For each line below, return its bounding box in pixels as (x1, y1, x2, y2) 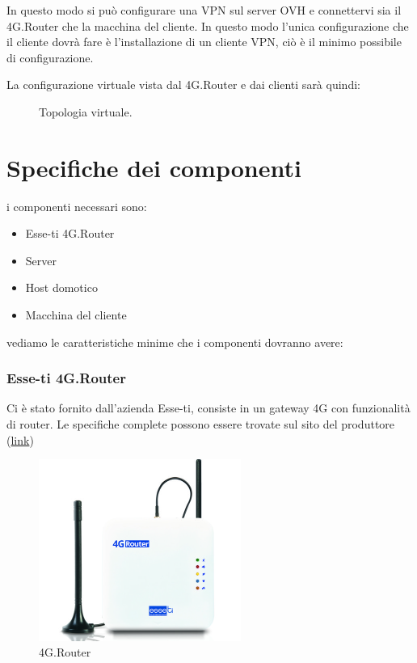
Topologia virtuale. (39, 103, 133, 120)
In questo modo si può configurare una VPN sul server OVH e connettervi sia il (6, 2, 402, 18)
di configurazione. (6, 49, 94, 65)
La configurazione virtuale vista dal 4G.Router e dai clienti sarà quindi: (6, 76, 360, 93)
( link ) (6, 431, 34, 448)
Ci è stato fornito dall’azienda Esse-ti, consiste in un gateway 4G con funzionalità (6, 399, 411, 416)
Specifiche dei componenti (6, 150, 301, 184)
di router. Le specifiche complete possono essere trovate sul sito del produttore (6, 416, 395, 433)
